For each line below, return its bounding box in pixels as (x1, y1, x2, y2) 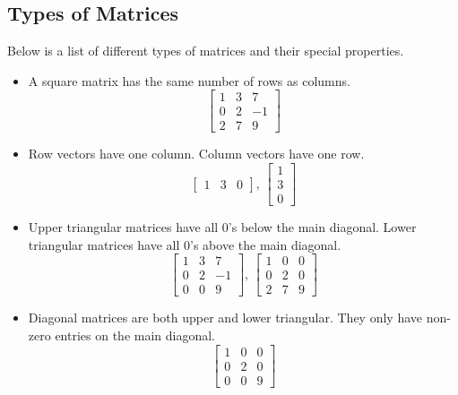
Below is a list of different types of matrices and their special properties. (7, 41, 404, 60)
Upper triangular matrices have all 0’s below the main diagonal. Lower (28, 218, 417, 236)
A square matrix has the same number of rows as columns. (28, 71, 350, 90)
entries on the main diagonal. (55, 326, 216, 345)
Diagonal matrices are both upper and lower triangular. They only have (28, 308, 423, 327)
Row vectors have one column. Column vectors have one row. (28, 144, 365, 163)
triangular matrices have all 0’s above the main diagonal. (28, 235, 341, 253)
